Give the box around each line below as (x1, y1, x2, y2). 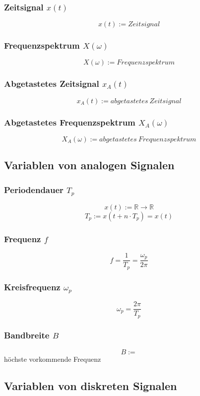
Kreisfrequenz (4, 280, 61, 293)
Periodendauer (4, 183, 64, 196)
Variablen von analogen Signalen (4, 157, 175, 173)
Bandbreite (4, 329, 50, 341)
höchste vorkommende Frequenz (4, 353, 101, 364)
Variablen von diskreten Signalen (4, 378, 177, 393)
